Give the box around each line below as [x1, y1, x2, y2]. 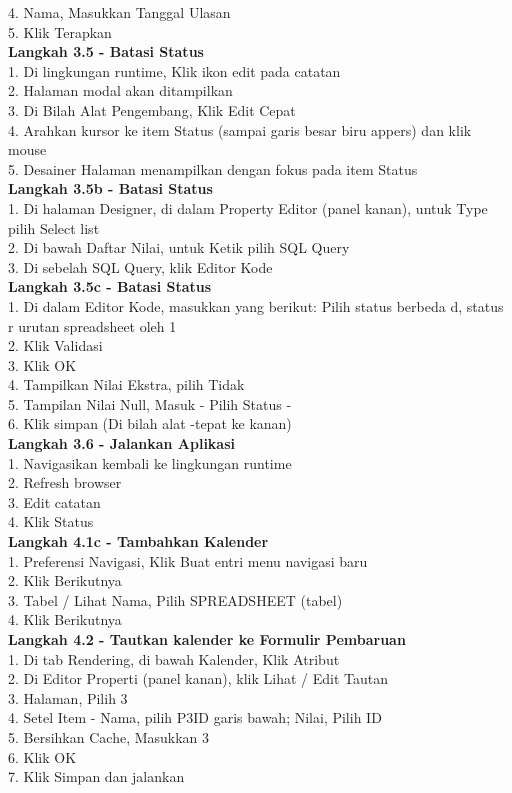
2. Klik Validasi [8, 335, 103, 356]
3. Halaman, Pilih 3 [8, 687, 128, 708]
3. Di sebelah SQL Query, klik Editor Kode [8, 256, 273, 277]
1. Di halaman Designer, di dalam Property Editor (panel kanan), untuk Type [8, 197, 488, 218]
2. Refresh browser [8, 472, 122, 493]
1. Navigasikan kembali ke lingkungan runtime [8, 452, 292, 473]
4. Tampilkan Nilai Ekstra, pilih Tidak [8, 374, 245, 395]
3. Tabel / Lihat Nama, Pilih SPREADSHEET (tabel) [8, 589, 343, 610]
